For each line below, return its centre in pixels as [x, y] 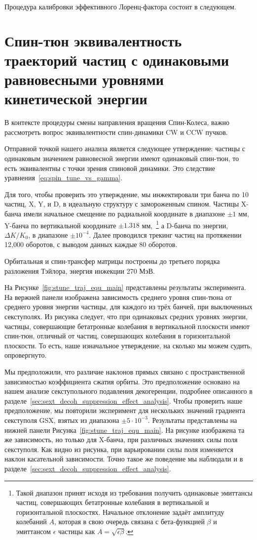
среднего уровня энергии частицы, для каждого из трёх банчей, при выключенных [128, 307]
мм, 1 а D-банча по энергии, [185, 224]
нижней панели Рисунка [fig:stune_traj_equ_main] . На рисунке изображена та [125, 430]
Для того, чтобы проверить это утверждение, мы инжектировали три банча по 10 [127, 194]
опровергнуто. [26, 355]
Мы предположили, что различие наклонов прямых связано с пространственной [125, 372]
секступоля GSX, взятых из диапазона [62, 420]
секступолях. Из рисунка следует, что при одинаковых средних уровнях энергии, [126, 316]
